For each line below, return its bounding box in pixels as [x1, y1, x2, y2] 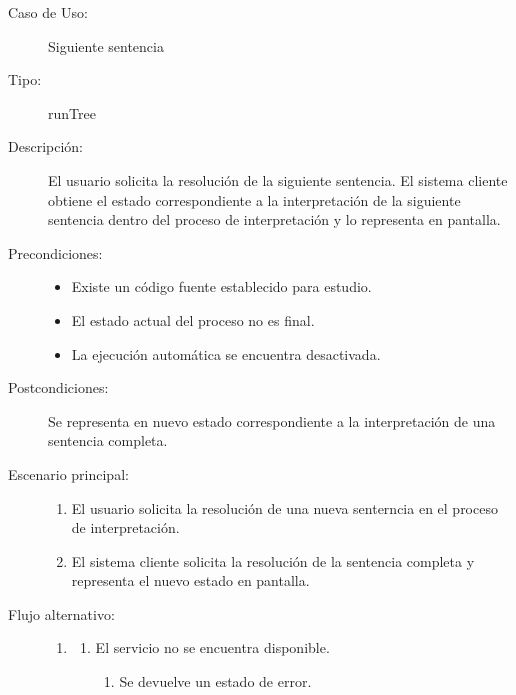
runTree [48, 102, 96, 123]
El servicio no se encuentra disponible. [95, 637, 330, 658]
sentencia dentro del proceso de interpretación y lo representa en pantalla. [48, 209, 501, 230]
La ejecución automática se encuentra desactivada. [71, 343, 381, 364]
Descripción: [8, 136, 83, 157]
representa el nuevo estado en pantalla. [71, 570, 310, 591]
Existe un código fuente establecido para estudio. [71, 276, 372, 297]
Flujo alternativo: [8, 603, 115, 624]
